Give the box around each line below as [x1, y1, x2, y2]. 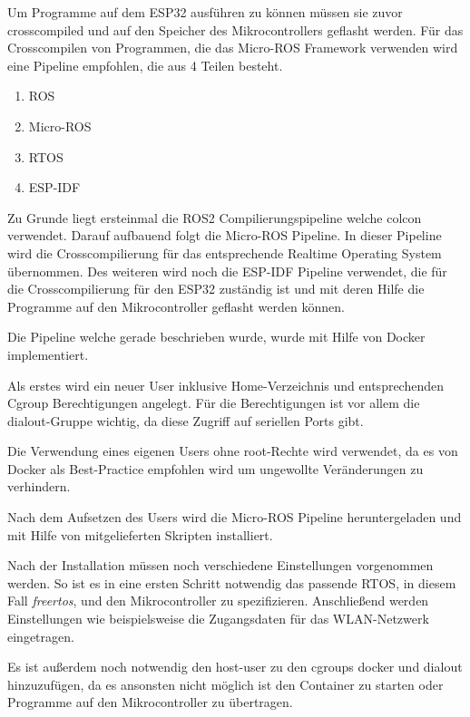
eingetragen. [7, 626, 74, 645]
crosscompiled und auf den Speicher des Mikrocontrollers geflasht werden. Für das [7, 20, 464, 39]
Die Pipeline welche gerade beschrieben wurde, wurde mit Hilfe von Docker [7, 327, 426, 346]
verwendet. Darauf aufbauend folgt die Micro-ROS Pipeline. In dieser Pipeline [7, 226, 442, 245]
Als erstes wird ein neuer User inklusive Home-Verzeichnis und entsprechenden [7, 375, 445, 394]
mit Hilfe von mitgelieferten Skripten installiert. [7, 525, 273, 544]
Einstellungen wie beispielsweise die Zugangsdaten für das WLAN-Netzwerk [7, 609, 429, 628]
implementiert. [7, 344, 89, 363]
